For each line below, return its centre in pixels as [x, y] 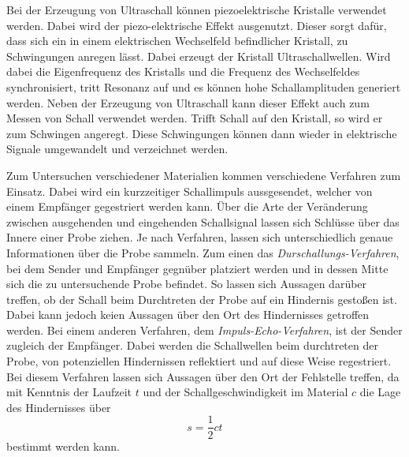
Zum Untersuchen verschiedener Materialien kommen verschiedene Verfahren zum [204, 175]
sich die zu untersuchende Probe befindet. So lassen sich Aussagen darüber [187, 284]
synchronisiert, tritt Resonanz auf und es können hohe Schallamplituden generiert [204, 86]
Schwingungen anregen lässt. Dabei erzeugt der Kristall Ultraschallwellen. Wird [199, 56]
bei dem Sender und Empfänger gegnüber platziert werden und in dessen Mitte [197, 268]
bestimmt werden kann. [63, 446]
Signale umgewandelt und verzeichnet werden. [117, 149]
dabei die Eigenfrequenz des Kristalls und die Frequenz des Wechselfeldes [183, 71]
